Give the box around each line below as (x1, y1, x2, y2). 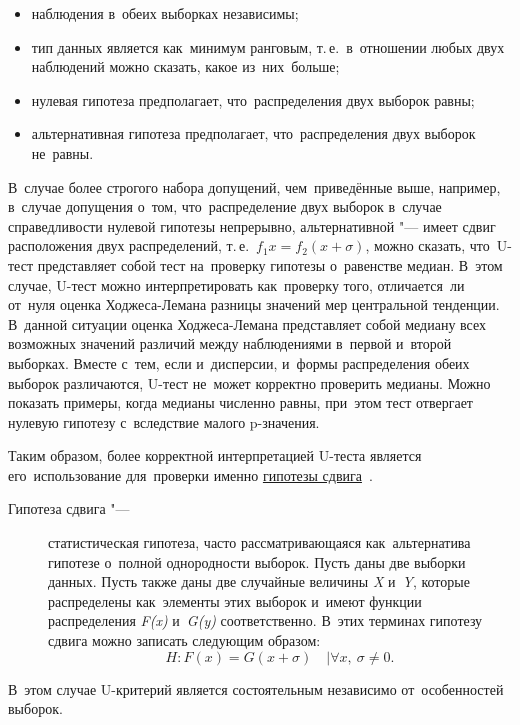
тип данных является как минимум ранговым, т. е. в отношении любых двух (31, 36, 505, 57)
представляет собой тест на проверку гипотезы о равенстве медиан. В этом (37, 254, 503, 275)
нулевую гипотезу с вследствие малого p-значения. (8, 411, 320, 432)
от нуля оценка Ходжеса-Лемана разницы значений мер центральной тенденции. (8, 294, 500, 315)
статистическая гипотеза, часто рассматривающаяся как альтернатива (48, 532, 471, 553)
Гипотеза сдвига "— (8, 498, 130, 519)
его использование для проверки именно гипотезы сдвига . (8, 464, 373, 485)
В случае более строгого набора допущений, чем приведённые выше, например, (8, 176, 501, 197)
